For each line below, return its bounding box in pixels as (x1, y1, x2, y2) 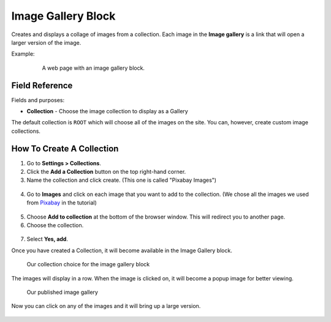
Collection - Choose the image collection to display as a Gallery (26, 108, 188, 115)
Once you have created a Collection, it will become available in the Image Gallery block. (11, 247, 232, 254)
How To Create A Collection (11, 143, 119, 154)
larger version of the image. (11, 39, 82, 46)
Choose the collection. (26, 222, 84, 229)
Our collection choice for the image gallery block (26, 261, 150, 268)
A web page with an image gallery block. (42, 64, 145, 72)
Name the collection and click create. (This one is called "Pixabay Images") (26, 176, 217, 184)
